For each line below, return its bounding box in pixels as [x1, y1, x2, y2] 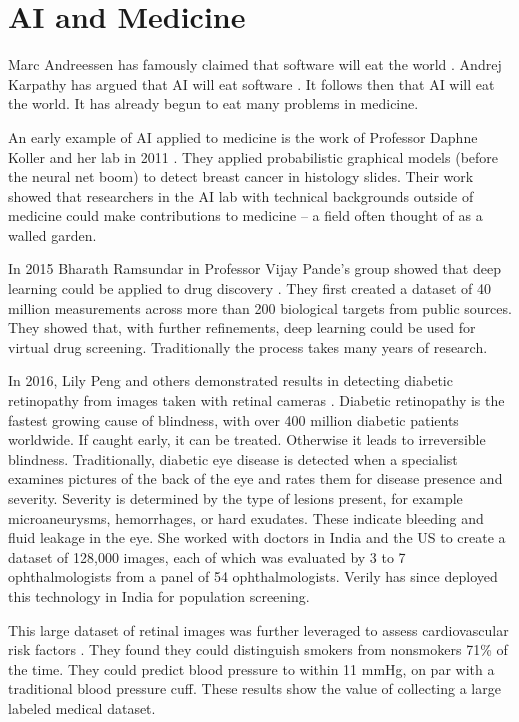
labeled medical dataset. [8, 697, 156, 718]
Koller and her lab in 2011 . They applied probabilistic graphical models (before [8, 146, 499, 167]
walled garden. [8, 224, 97, 245]
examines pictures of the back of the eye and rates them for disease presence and [8, 468, 503, 489]
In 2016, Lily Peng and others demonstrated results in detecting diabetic [8, 370, 453, 391]
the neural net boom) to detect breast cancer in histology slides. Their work [8, 166, 474, 187]
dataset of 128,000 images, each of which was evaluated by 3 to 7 [8, 546, 406, 567]
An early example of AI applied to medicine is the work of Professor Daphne [8, 126, 478, 147]
